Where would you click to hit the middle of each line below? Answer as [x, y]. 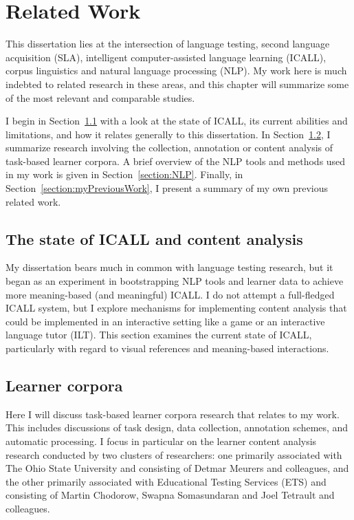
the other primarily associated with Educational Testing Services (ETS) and [166, 481]
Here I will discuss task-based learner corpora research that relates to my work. [173, 414]
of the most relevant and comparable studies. [100, 97]
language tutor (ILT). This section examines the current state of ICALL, [159, 335]
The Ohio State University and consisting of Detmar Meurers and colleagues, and [177, 468]
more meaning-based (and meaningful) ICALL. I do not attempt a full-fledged [170, 294]
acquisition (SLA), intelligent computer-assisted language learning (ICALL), [166, 57]
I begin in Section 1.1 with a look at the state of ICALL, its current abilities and [177, 121]
